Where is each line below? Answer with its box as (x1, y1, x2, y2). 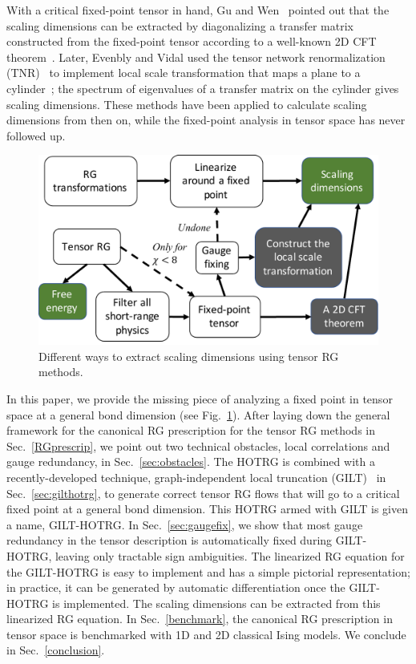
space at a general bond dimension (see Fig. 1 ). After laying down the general (6, 406, 390, 423)
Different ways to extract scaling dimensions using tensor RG (38, 347, 339, 364)
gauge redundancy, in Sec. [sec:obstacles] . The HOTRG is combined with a (6, 453, 375, 470)
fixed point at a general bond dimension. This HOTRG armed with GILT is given (6, 500, 409, 517)
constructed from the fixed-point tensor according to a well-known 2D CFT (6, 33, 377, 50)
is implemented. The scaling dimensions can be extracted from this (52, 594, 381, 611)
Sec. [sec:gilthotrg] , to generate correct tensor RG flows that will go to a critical (6, 484, 400, 501)
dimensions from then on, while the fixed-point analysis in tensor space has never (6, 111, 406, 128)
